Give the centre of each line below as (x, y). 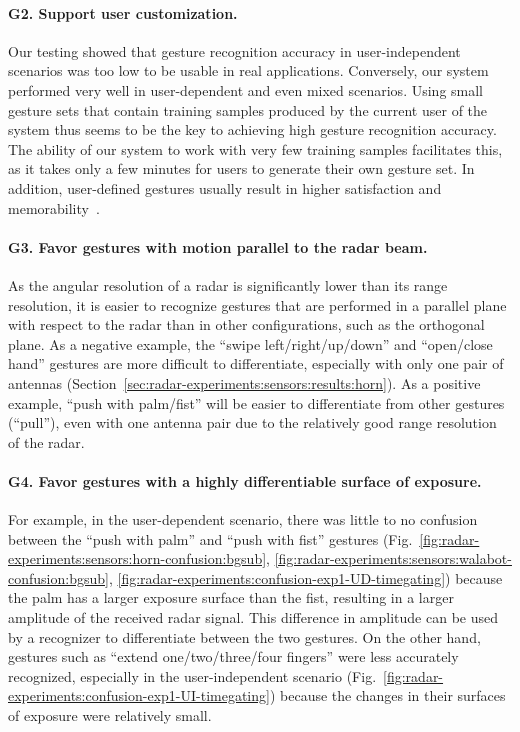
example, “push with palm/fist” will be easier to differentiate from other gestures (256, 402)
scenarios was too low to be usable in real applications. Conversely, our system (248, 70)
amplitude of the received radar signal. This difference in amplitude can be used (253, 617)
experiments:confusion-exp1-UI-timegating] (139, 695)
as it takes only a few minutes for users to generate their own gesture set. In (241, 168)
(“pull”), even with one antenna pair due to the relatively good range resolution (252, 422)
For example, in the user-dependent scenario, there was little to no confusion (243, 519)
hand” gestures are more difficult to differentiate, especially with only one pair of (256, 363)
